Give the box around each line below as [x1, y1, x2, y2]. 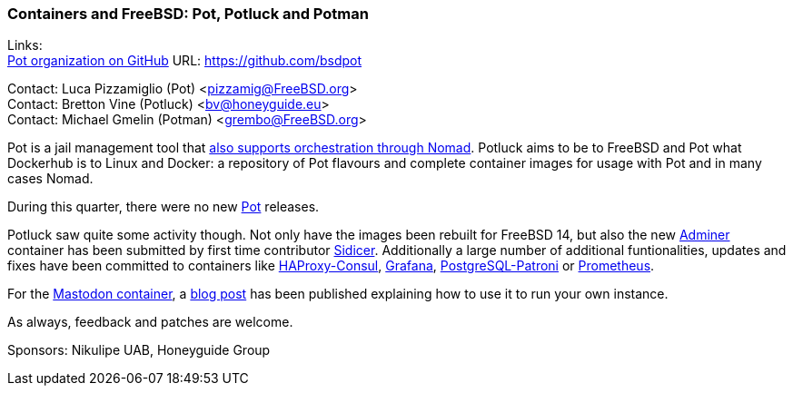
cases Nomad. [7, 171, 94, 187]
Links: [7, 37, 43, 54]
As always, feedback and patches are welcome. [7, 314, 293, 330]
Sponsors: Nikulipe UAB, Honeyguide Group [7, 342, 271, 359]
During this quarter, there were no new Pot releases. [7, 199, 320, 215]
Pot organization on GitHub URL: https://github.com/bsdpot [7, 53, 362, 69]
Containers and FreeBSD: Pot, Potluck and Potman [7, 5, 369, 23]
